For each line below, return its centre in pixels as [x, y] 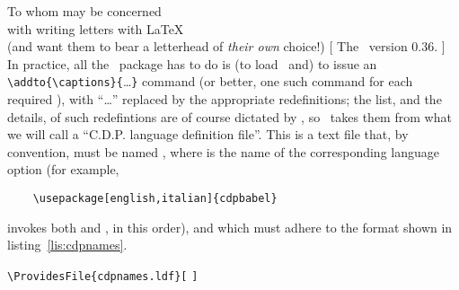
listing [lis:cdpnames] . [67, 245]
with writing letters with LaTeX [96, 28]
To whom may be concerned [84, 11]
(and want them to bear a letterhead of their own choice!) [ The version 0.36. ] [226, 46]
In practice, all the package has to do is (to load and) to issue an [192, 63]
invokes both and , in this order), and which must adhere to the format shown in [230, 227]
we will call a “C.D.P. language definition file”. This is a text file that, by [208, 134]
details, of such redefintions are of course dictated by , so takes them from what [229, 116]
